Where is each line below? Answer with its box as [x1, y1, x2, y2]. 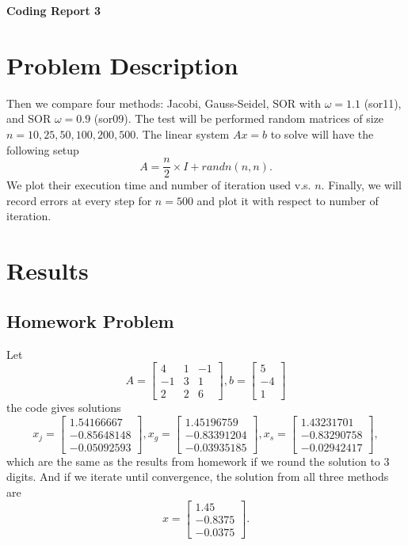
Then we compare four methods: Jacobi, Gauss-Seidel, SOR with [6, 94, 322, 111]
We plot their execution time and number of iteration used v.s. [6, 177, 311, 193]
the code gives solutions [6, 399, 121, 416]
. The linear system [135, 125, 230, 142]
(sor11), [364, 94, 402, 111]
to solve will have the [270, 125, 374, 142]
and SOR [6, 110, 51, 127]
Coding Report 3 [6, 2, 101, 18]
